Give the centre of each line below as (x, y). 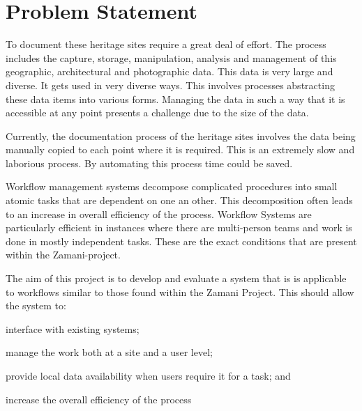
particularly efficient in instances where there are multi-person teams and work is (179, 227)
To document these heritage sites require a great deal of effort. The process (166, 44)
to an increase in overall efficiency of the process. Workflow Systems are (159, 214)
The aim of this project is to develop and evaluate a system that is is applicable (176, 278)
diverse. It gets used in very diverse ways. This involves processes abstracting (170, 85)
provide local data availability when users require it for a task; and (148, 375)
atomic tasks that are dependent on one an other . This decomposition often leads (179, 200)
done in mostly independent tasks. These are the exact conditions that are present (181, 241)
